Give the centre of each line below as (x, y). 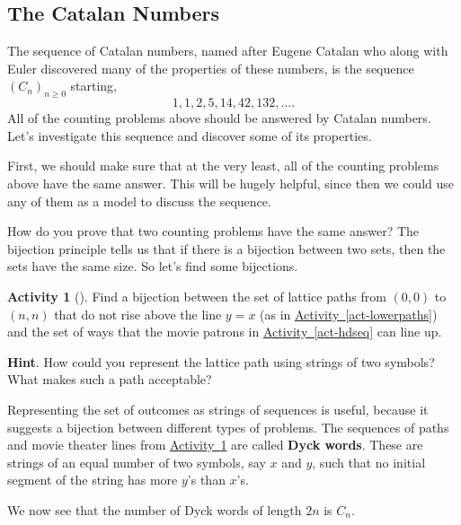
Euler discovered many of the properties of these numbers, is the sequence (211, 68)
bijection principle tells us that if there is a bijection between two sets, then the (226, 248)
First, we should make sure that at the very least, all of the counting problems (223, 166)
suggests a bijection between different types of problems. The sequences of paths (228, 427)
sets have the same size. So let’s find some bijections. (153, 266)
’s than (206, 480)
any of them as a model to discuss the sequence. (139, 201)
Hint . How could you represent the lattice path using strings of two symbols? (221, 361)
